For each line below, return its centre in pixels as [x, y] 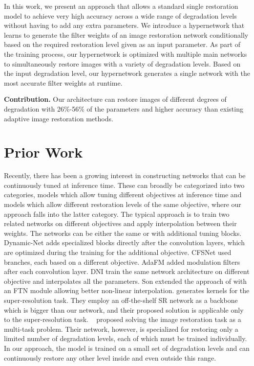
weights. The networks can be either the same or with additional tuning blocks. [123, 233]
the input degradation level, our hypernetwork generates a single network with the [127, 73]
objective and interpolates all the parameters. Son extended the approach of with [125, 281]
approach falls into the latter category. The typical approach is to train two [117, 214]
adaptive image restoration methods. [59, 118]
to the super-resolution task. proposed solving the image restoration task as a [123, 319]
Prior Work [43, 152]
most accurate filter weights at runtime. [63, 82]
